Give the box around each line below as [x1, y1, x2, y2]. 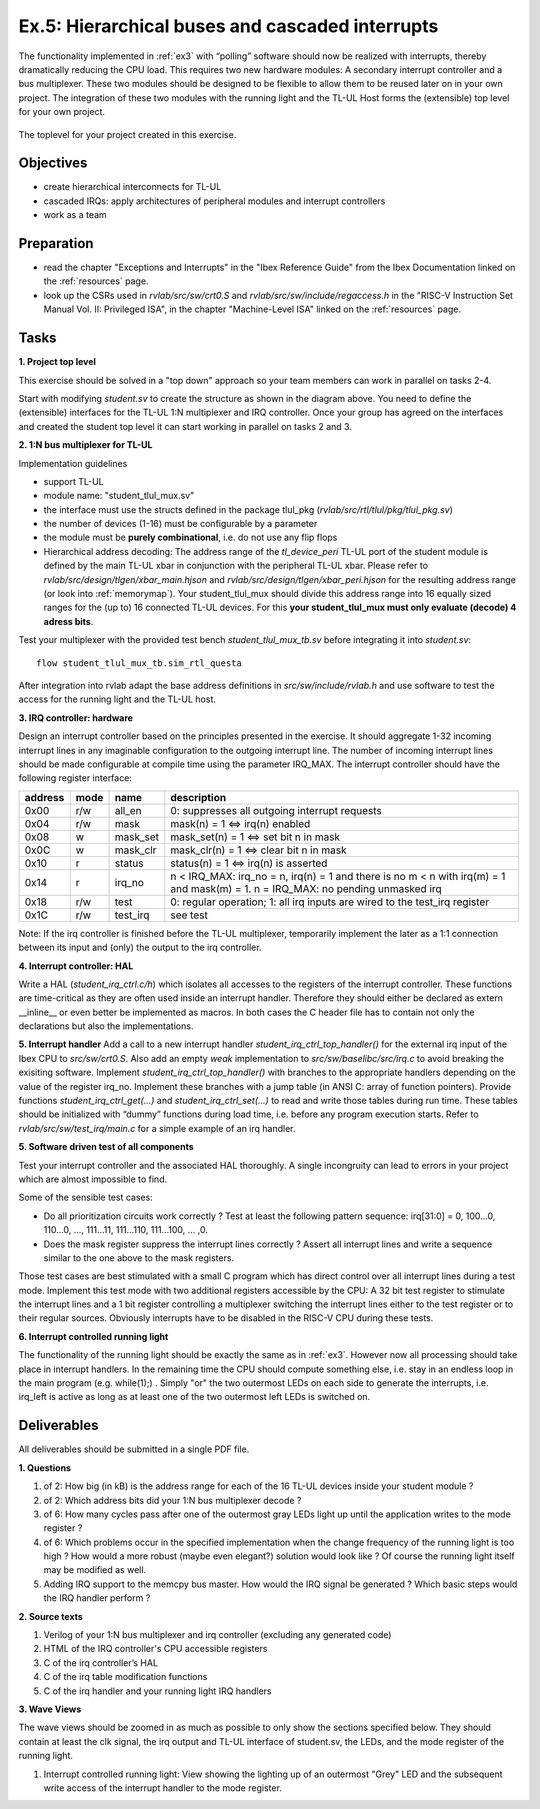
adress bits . [43, 615, 94, 627]
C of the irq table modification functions [43, 1671, 208, 1683]
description [170, 790, 227, 804]
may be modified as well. [43, 1564, 147, 1576]
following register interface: [18, 772, 132, 784]
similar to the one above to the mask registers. [43, 1251, 235, 1264]
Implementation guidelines [18, 457, 128, 469]
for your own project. [18, 106, 105, 118]
